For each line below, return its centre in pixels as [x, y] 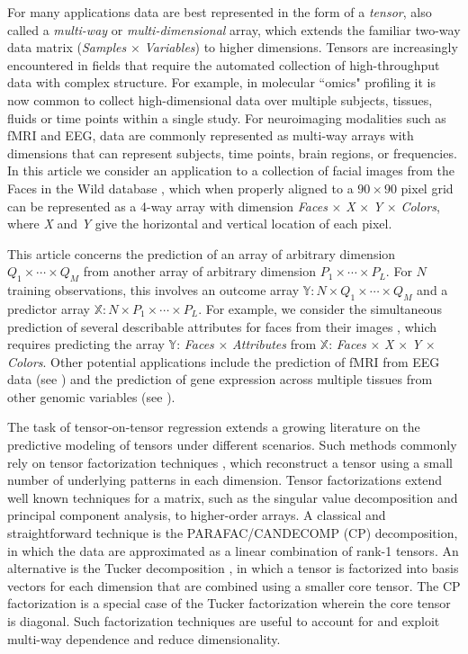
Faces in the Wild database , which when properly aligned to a [180, 188]
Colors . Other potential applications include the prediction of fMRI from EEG [224, 361]
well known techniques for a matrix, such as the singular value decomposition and [233, 497]
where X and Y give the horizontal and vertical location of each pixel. [200, 224]
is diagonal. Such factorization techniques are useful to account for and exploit [224, 621]
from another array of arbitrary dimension [200, 271]
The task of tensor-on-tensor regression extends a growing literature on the [214, 427]
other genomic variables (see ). [91, 396]
